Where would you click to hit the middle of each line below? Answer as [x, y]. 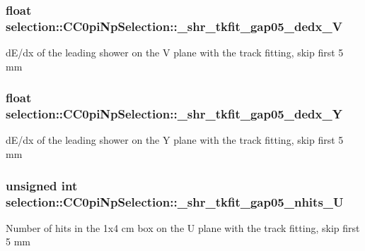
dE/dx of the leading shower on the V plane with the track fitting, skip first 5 [175, 53]
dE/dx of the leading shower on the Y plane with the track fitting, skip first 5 [175, 140]
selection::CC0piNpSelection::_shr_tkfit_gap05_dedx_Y [174, 114]
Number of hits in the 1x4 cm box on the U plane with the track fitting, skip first [183, 227]
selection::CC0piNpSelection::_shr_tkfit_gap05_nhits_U [175, 201]
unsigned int [42, 185]
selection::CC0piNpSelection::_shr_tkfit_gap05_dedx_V [174, 26]
